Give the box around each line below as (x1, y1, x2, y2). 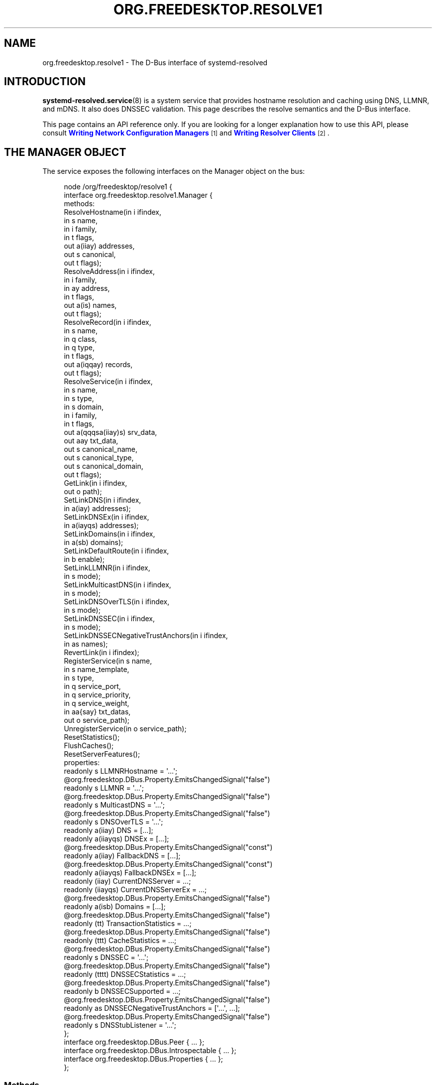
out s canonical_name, (64, 445, 138, 454)
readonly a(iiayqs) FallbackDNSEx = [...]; (64, 868, 197, 877)
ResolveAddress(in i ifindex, (64, 267, 155, 276)
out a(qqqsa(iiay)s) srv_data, (64, 428, 157, 437)
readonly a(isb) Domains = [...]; (64, 902, 166, 911)
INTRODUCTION (4, 75, 86, 88)
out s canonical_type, (64, 453, 134, 462)
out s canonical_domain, (64, 462, 143, 471)
